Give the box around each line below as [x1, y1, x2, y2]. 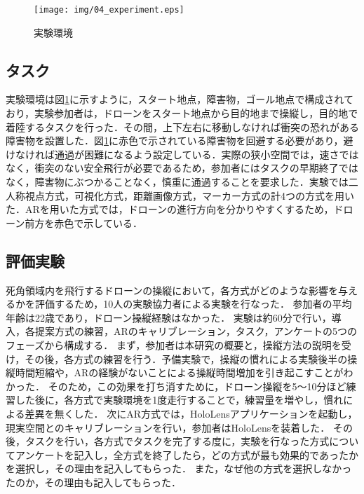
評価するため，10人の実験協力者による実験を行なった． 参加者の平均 [34, 296, 352, 311]
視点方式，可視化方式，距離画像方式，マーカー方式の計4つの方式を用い [25, 188, 354, 203]
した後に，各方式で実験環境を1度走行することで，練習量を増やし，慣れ [15, 392, 344, 407]
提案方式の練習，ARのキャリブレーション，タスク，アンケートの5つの [34, 324, 358, 338]
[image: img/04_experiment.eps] [34, 5, 184, 15]
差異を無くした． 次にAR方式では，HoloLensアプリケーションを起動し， [25, 406, 358, 420]
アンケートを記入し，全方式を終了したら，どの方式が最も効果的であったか [15, 447, 358, 462]
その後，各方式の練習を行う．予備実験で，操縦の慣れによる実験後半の [25, 351, 348, 366]
